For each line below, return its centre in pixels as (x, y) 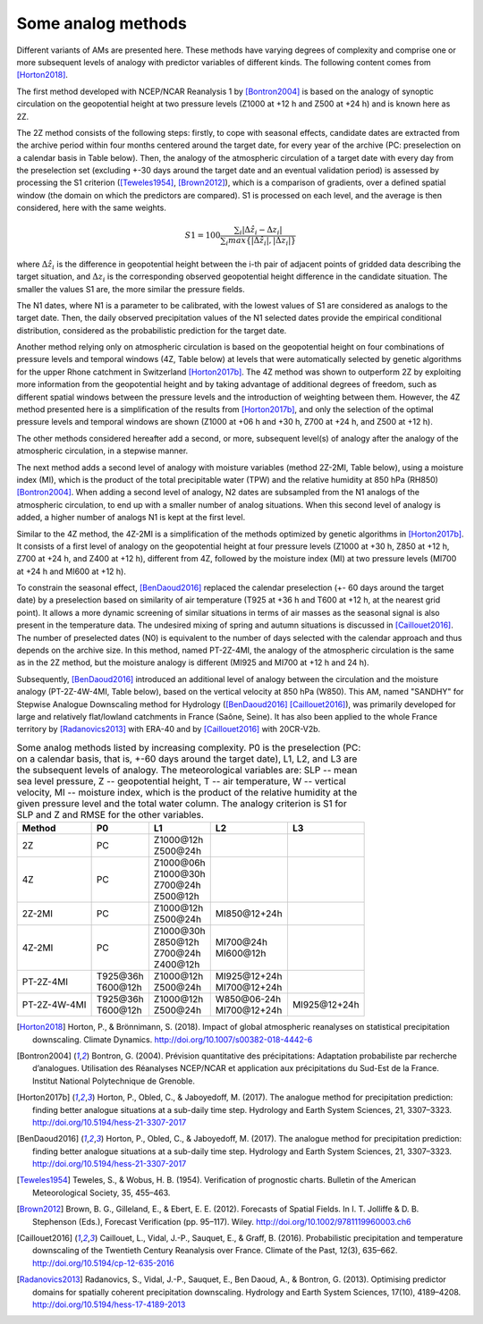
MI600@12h (241, 954)
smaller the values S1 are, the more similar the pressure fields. (131, 289)
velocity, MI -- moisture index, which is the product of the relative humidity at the (187, 792)
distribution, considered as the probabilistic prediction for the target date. (152, 330)
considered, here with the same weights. (92, 208)
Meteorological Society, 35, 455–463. (102, 1193)
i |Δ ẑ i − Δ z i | (261, 231)
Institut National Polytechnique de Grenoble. (114, 1081)
